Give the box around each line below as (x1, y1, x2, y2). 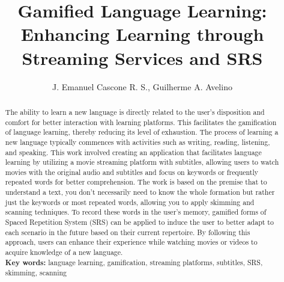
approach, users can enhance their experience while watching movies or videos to (5, 237, 258, 247)
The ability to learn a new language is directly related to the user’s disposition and (5, 106, 265, 117)
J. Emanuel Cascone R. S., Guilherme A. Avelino (52, 80, 232, 93)
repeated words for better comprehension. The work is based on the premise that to (5, 177, 267, 187)
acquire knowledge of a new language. (5, 247, 123, 257)
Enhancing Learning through (20, 22, 264, 46)
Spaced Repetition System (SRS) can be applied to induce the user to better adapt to (5, 217, 274, 227)
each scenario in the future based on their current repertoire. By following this (5, 227, 250, 237)
